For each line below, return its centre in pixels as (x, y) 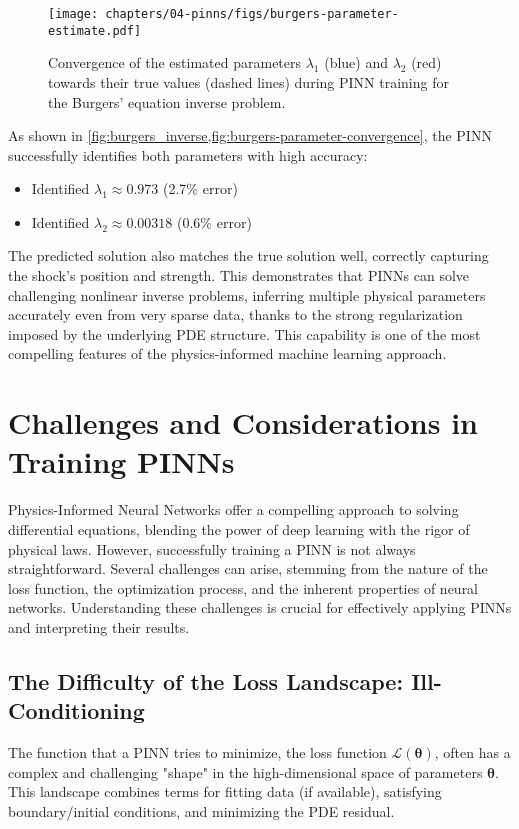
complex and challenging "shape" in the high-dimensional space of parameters (245, 771)
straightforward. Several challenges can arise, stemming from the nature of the (248, 568)
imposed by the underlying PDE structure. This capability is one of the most (244, 333)
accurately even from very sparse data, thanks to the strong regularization (235, 314)
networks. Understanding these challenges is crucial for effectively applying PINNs (260, 607)
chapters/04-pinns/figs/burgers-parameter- (252, 14)
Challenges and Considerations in (243, 422)
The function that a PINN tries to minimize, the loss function (197, 752)
